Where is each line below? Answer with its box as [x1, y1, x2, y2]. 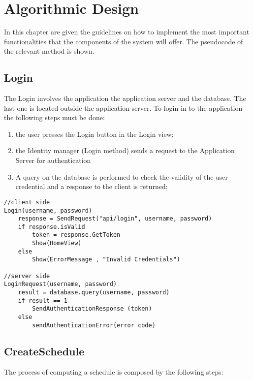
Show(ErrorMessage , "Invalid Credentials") [32, 256, 180, 263]
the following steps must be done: [4, 112, 105, 123]
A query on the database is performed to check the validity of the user [15, 171, 228, 182]
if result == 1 [18, 297, 67, 304]
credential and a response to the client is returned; [15, 181, 168, 191]
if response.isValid [18, 223, 85, 230]
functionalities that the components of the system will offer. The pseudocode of [4, 36, 243, 46]
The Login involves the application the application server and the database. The [4, 93, 246, 103]
